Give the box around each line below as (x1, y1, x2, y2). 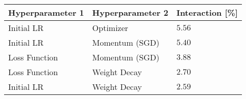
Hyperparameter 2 (92, 7, 168, 18)
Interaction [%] (176, 7, 238, 18)
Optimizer (92, 22, 129, 34)
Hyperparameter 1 (8, 7, 84, 18)
